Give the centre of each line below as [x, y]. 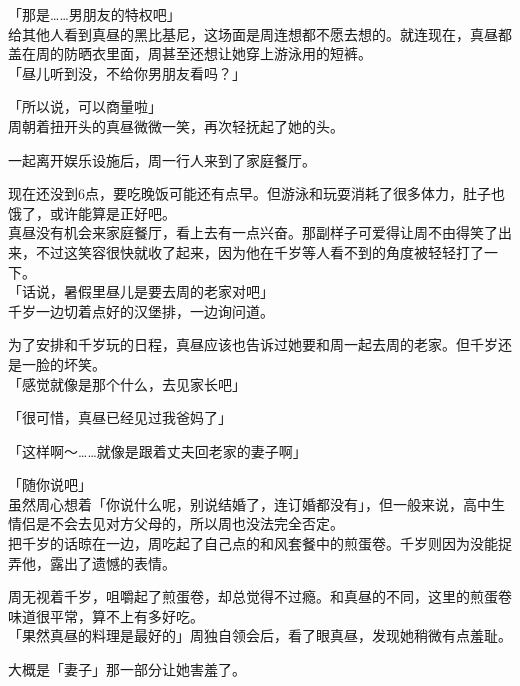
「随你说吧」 [50, 484]
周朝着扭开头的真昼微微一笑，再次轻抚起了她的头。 [176, 125]
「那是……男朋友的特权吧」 [94, 14]
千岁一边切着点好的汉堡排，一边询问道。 [141, 310]
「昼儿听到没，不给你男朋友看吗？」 [127, 72]
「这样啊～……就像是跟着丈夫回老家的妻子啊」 [157, 450]
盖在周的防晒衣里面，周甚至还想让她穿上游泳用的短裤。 [190, 53]
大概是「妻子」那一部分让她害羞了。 [127, 669]
